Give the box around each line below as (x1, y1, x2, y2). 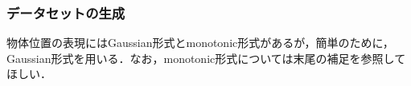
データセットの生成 (6, 2, 125, 22)
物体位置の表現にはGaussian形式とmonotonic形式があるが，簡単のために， (6, 34, 394, 51)
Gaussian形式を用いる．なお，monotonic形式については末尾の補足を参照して (6, 49, 406, 66)
